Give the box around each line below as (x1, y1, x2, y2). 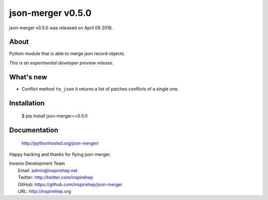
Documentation (9, 126, 59, 134)
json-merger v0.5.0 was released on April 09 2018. (9, 25, 113, 31)
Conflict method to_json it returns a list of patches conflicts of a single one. (21, 86, 179, 92)
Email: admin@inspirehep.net (18, 167, 78, 173)
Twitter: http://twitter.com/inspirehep (18, 174, 93, 181)
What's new (9, 72, 47, 81)
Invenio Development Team (9, 160, 66, 166)
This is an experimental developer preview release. (9, 60, 114, 66)
